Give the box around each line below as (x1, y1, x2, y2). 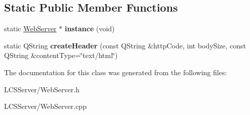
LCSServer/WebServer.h (4, 84, 79, 94)
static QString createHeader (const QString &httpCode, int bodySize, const (4, 40, 246, 50)
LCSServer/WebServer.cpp (4, 101, 87, 111)
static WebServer (4, 23, 57, 34)
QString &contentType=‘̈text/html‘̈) (4, 50, 118, 61)
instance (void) (64, 23, 115, 34)
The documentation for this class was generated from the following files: (4, 67, 227, 77)
